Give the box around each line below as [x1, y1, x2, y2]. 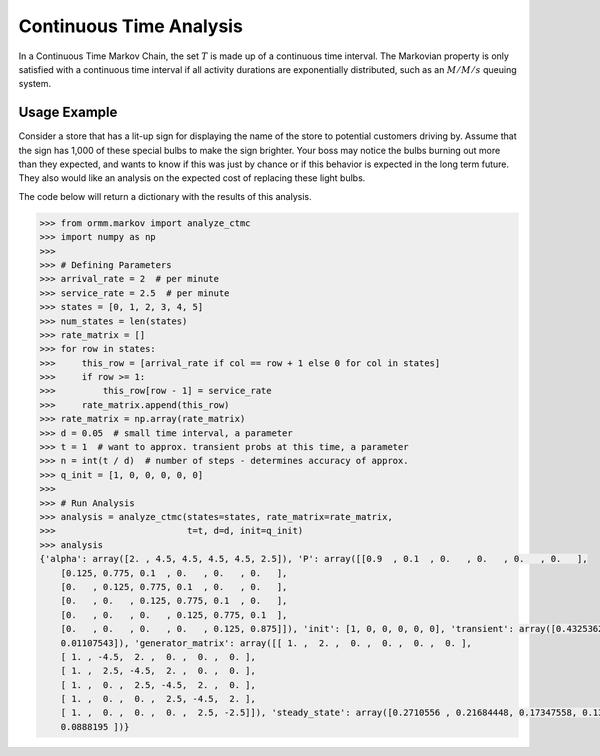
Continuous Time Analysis [18, 15, 244, 37]
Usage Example [18, 104, 118, 121]
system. [18, 78, 52, 90]
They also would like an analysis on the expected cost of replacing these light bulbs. [18, 172, 366, 184]
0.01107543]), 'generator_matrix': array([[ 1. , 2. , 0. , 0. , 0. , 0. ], [60, 637, 472, 649]
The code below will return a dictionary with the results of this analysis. [18, 190, 312, 202]
